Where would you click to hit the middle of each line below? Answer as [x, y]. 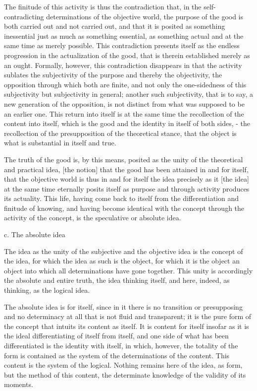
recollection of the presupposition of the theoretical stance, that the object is [120, 133]
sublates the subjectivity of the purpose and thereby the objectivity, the [113, 75]
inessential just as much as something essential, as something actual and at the [124, 35]
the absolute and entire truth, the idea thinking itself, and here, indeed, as [117, 280]
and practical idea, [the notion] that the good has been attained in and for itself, [126, 169]
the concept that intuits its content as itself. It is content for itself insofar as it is [127, 326]
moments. [19, 384]
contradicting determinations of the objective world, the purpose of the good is [124, 16]
